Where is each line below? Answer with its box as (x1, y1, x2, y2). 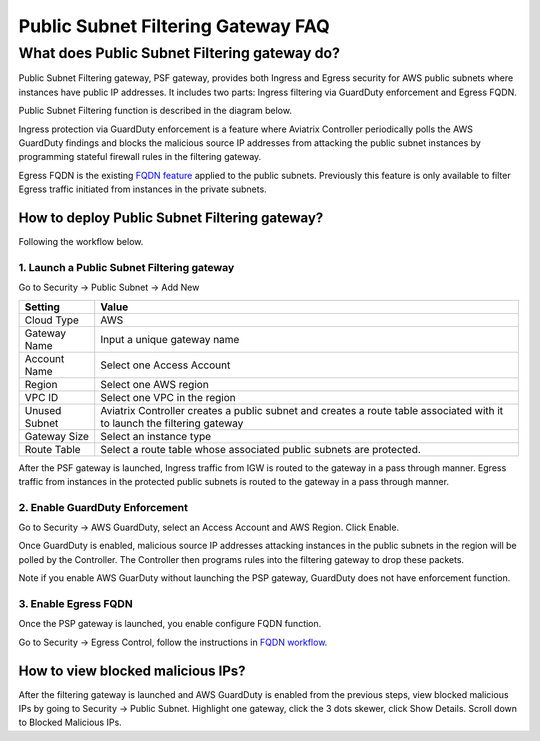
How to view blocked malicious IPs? (18, 662, 246, 679)
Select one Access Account (100, 358, 231, 372)
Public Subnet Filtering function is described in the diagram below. (18, 105, 292, 117)
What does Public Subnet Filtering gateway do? (18, 44, 340, 62)
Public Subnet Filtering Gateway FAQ (18, 15, 330, 37)
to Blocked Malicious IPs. (18, 716, 122, 729)
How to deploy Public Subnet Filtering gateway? (18, 209, 324, 226)
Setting (24, 300, 60, 314)
